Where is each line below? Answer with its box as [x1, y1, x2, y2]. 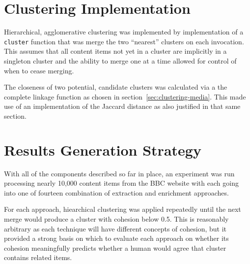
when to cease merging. [4, 65, 74, 75]
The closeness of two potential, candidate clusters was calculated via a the [4, 82, 227, 92]
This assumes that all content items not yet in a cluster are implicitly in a [4, 46, 227, 56]
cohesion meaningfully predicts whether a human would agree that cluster [4, 242, 226, 253]
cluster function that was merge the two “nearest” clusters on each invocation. [4, 36, 244, 46]
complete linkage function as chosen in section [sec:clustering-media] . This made [4, 91, 246, 101]
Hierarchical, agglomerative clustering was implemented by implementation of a [4, 27, 244, 37]
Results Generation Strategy [4, 139, 201, 160]
